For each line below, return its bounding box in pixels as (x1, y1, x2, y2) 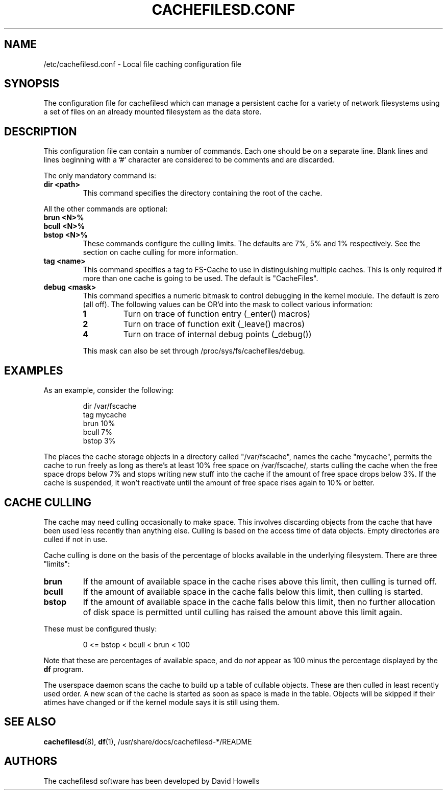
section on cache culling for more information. (83, 248, 238, 257)
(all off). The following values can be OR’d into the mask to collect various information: (83, 300, 373, 309)
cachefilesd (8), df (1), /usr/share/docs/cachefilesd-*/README (43, 737, 252, 746)
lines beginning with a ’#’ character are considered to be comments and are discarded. (43, 155, 335, 165)
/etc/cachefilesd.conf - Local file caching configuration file (43, 59, 241, 68)
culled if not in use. (43, 534, 108, 544)
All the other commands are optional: (43, 204, 168, 214)
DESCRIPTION (4, 125, 77, 138)
